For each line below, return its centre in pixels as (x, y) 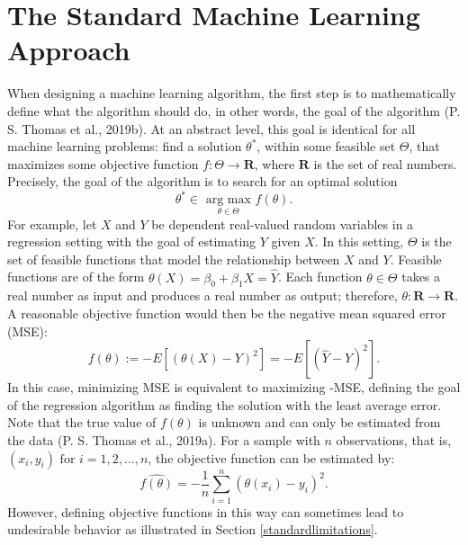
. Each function (320, 277)
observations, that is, (394, 439)
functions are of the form (76, 277)
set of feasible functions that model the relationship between (174, 259)
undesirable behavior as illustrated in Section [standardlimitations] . (193, 529)
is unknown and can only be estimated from (319, 422)
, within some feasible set (326, 146)
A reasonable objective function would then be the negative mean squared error (227, 313)
